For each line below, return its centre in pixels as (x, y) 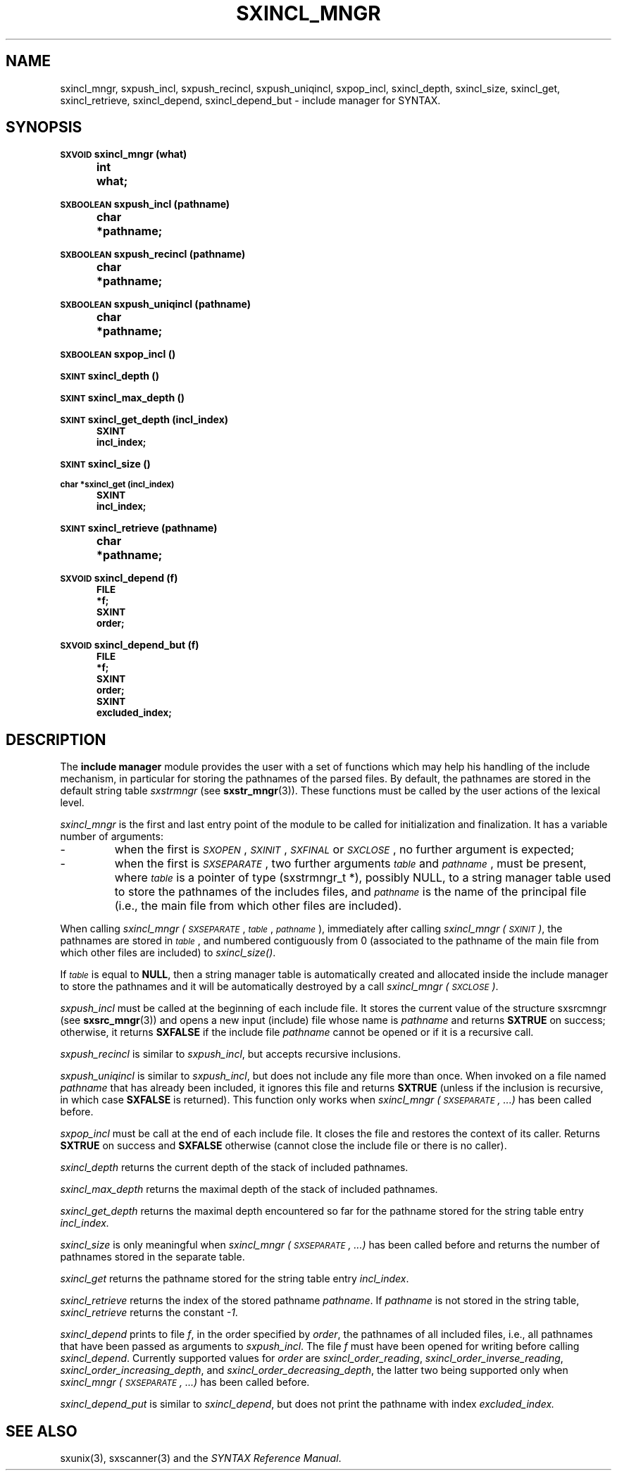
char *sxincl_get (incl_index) (117, 485)
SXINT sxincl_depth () (110, 376)
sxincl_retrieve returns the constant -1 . (149, 1313)
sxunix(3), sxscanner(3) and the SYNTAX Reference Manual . (201, 1458)
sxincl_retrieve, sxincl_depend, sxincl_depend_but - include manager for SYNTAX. (250, 100)
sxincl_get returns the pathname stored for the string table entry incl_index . (235, 1279)
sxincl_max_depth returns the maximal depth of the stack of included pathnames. (249, 1189)
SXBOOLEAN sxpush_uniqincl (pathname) (155, 304)
